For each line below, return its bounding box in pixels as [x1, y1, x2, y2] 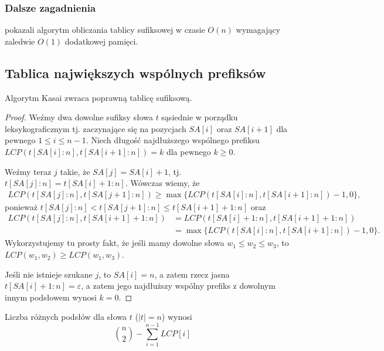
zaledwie [5, 35, 35, 47]
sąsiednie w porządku [161, 111, 238, 123]
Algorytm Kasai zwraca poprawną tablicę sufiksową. [5, 91, 192, 103]
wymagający [236, 23, 281, 36]
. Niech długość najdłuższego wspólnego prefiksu [86, 134, 260, 146]
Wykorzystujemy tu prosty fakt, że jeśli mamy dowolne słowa [5, 237, 225, 249]
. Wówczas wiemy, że [125, 177, 200, 189]
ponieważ [5, 200, 38, 212]
